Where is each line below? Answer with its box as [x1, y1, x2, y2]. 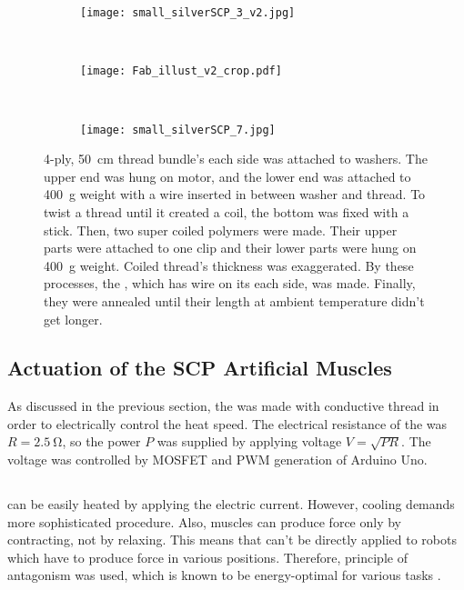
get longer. [44, 309, 103, 328]
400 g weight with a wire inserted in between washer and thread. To [44, 185, 426, 204]
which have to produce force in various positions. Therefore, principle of [7, 547, 408, 566]
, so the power [62, 432, 141, 451]
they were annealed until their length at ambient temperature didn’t [44, 291, 425, 310]
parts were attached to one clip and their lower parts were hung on [44, 238, 417, 257]
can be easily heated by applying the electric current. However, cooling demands [7, 495, 455, 514]
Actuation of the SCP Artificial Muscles [7, 354, 392, 382]
